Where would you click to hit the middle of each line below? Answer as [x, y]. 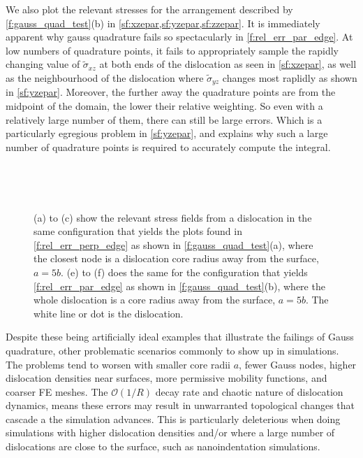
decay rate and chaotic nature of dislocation [249, 391]
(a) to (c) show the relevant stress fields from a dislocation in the [173, 217]
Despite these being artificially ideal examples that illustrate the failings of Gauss [180, 337]
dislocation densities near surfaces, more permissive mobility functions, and [166, 378]
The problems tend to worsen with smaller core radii [118, 364]
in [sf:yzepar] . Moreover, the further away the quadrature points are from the [171, 92]
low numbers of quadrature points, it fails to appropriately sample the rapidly [172, 50]
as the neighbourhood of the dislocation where [105, 77]
